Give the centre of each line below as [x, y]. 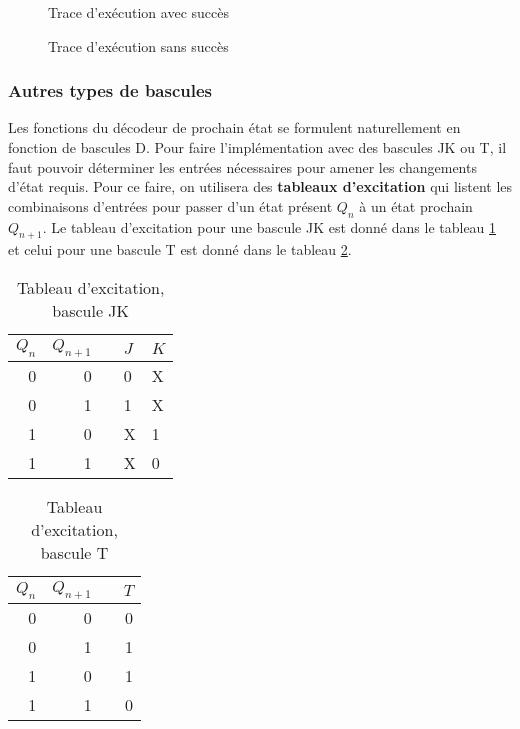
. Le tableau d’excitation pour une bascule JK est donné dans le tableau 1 [269, 226]
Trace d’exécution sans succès [138, 45]
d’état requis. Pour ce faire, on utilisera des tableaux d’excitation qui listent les [260, 186]
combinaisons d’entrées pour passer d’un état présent [170, 205]
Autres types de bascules [110, 90]
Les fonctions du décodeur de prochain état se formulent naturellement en [234, 127]
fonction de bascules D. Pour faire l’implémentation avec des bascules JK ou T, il [257, 147]
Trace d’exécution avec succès [138, 12]
